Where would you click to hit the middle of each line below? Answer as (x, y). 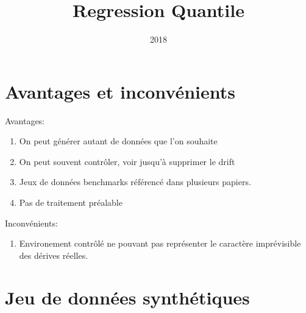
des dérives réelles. (54, 255)
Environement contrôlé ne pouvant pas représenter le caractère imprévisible (160, 243)
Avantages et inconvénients (120, 91)
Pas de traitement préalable (71, 202)
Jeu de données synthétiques (127, 297)
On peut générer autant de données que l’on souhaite (118, 141)
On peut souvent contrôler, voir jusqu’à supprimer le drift (127, 161)
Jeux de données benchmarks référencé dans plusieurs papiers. (135, 182)
